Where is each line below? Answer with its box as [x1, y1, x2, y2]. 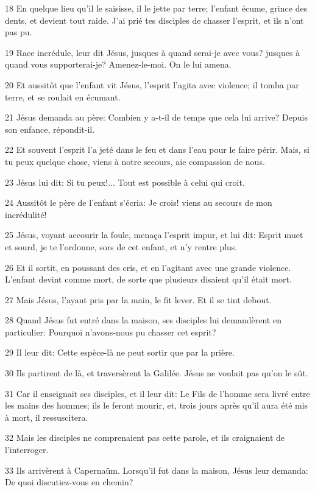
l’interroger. [5, 443, 49, 456]
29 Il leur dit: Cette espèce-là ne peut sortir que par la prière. [5, 346, 235, 359]
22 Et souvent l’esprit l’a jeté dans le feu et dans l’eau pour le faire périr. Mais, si [5, 143, 310, 156]
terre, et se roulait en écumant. [5, 90, 121, 103]
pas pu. [5, 26, 32, 38]
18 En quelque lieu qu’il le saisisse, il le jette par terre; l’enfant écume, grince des [5, 2, 308, 14]
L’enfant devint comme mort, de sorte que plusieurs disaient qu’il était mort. [5, 273, 292, 286]
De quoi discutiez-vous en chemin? [5, 476, 133, 488]
